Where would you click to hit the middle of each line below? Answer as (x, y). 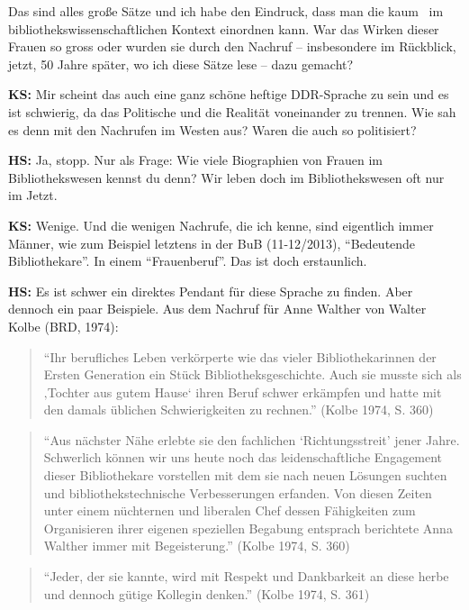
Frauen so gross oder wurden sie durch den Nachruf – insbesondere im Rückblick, (232, 46)
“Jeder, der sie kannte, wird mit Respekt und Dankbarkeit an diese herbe (246, 576)
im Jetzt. (33, 195)
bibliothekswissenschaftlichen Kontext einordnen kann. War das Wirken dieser (224, 28)
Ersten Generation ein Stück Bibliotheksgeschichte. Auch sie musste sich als (253, 374)
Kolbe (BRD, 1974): (63, 326)
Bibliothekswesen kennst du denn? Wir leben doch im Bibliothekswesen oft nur (226, 177)
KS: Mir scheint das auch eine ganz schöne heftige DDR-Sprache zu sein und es (229, 94)
